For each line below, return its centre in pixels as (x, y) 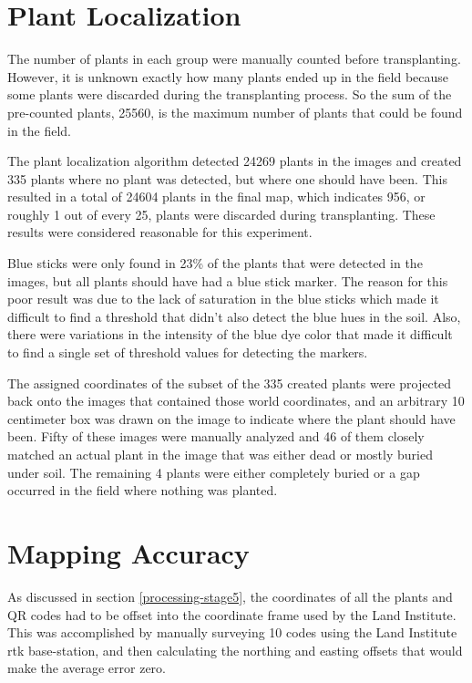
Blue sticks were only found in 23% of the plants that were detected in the (215, 263)
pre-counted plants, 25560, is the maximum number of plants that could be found (235, 112)
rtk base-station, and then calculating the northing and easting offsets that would (235, 650)
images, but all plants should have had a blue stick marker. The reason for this (228, 280)
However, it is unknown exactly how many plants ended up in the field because (228, 76)
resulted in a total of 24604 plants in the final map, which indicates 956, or (216, 197)
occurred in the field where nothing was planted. (143, 490)
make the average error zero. (87, 668)
